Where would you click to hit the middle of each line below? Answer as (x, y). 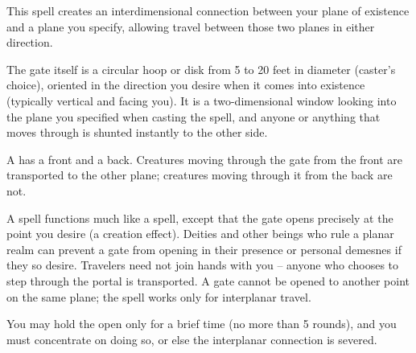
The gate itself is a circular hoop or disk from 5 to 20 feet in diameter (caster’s (201, 69)
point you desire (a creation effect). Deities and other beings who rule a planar (200, 234)
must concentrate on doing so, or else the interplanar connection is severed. (192, 339)
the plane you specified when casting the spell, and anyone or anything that (194, 116)
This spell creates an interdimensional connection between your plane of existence (208, 10)
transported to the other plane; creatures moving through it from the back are (200, 175)
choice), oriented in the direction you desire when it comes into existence (186, 85)
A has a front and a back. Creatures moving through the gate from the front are (204, 159)
